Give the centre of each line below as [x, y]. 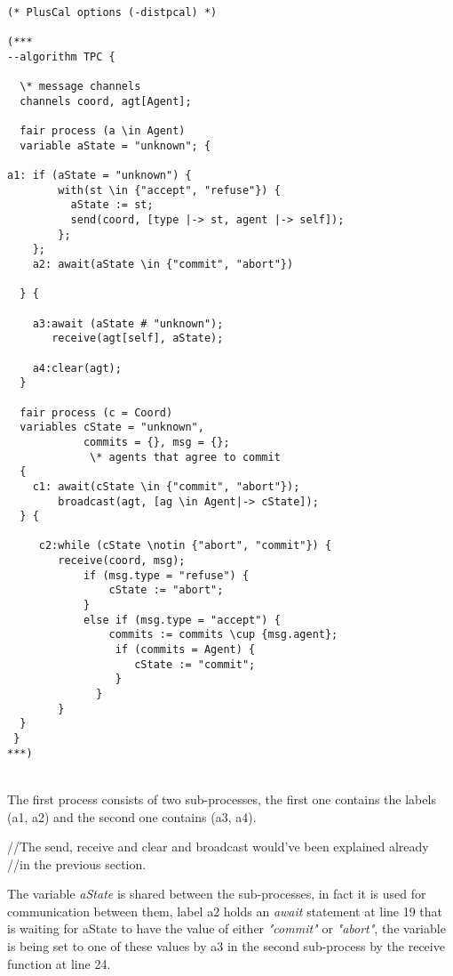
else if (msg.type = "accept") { [182, 620]
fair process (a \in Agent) [103, 131]
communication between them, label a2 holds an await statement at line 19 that [225, 911]
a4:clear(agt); [77, 368]
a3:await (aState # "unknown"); [128, 323]
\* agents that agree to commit [185, 457]
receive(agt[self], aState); [138, 339]
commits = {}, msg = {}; [156, 442]
